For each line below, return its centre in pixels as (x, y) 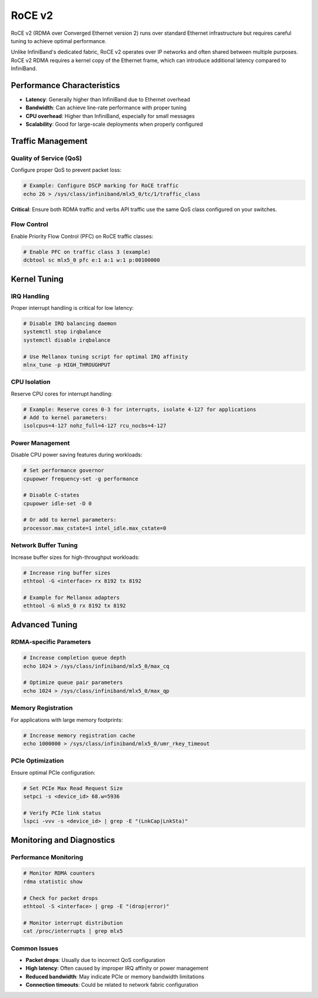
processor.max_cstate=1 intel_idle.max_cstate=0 (95, 528)
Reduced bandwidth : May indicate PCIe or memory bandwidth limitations (115, 976)
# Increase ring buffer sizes (67, 573)
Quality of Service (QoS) (47, 158)
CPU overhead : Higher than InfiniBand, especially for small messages (110, 116)
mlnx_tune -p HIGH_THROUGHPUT (67, 365)
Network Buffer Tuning (44, 545)
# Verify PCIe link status (62, 813)
